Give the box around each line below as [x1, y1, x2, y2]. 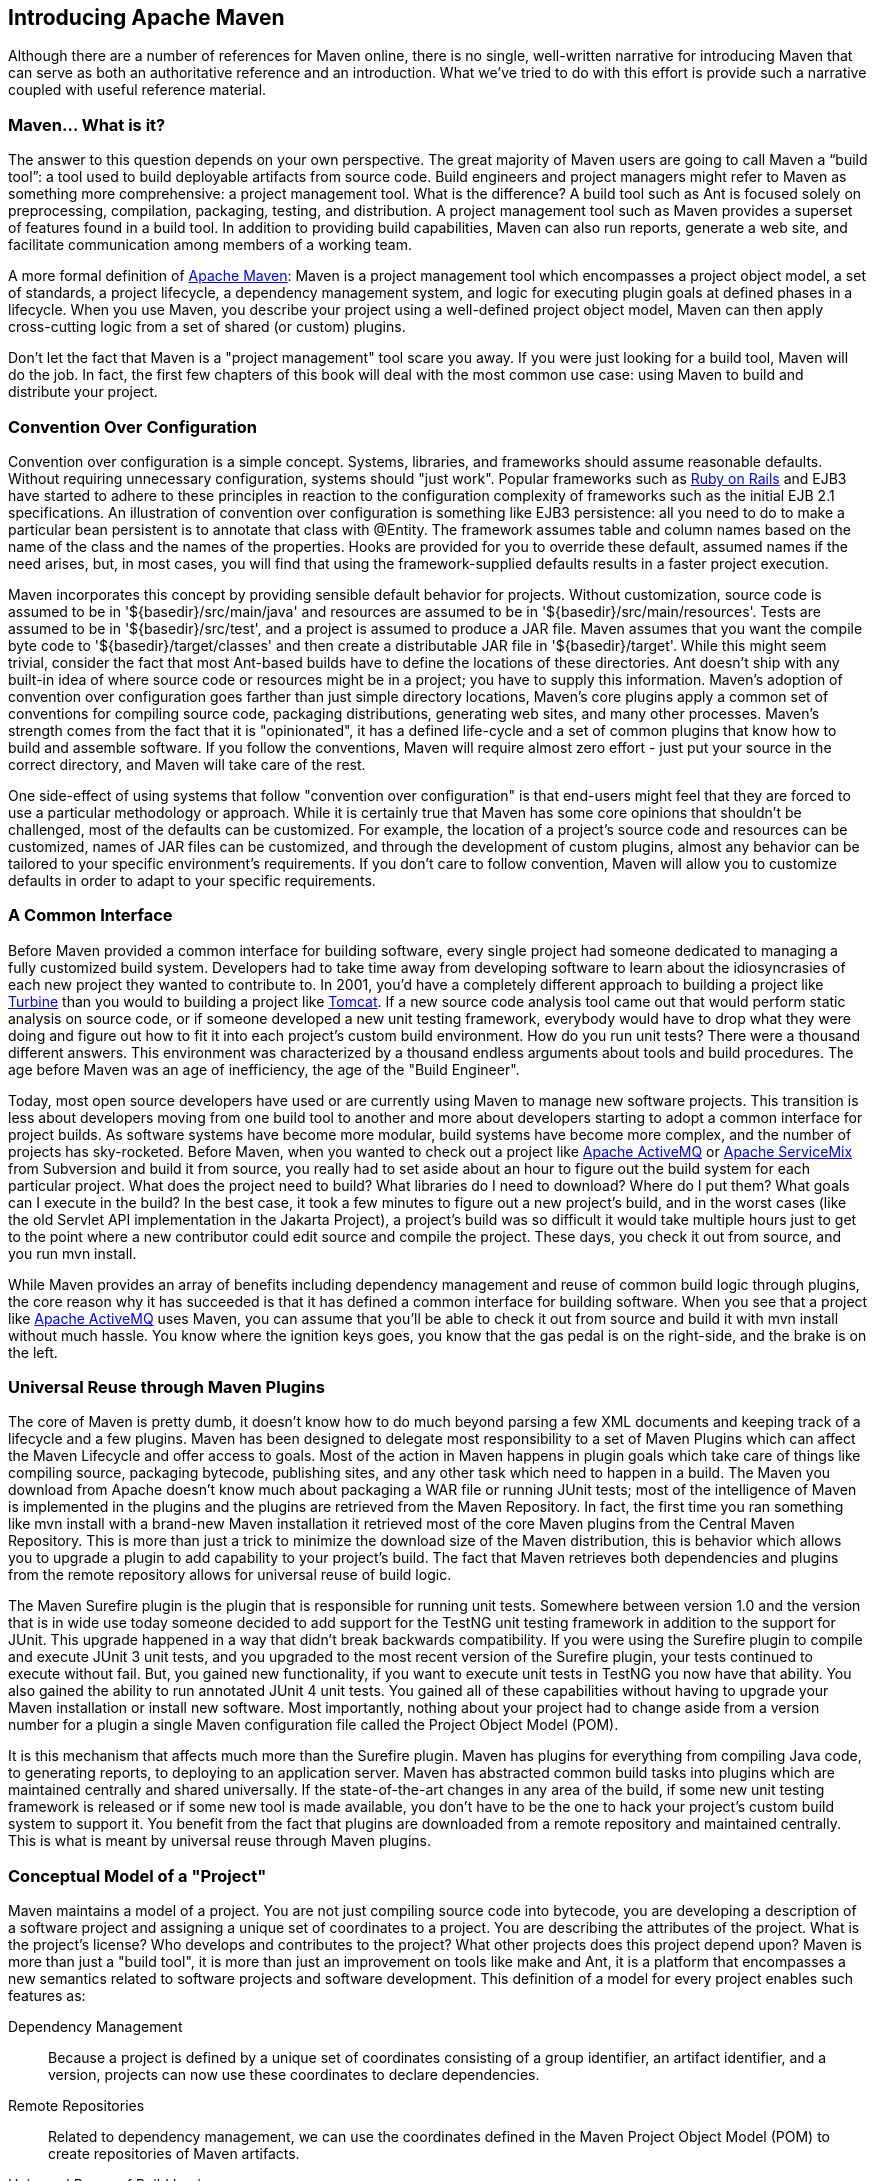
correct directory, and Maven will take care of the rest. [8, 755, 366, 773]
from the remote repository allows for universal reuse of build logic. [8, 1566, 452, 1584]
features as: [8, 1987, 86, 2005]
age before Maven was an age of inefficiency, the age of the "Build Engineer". [8, 1060, 520, 1078]
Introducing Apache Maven [8, 5, 285, 30]
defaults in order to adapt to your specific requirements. [8, 871, 376, 889]
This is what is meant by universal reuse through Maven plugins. [8, 1832, 431, 1850]
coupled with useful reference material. [8, 81, 267, 99]
